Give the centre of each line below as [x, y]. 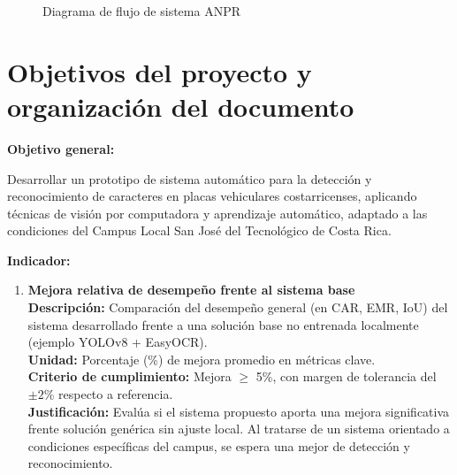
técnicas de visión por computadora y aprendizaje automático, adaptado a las [217, 213]
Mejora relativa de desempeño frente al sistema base [191, 290]
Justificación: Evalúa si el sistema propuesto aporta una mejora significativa [239, 411]
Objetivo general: [61, 148]
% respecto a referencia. [108, 394]
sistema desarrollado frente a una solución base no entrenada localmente [223, 324]
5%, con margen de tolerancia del [346, 376]
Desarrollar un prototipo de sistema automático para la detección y [190, 178]
